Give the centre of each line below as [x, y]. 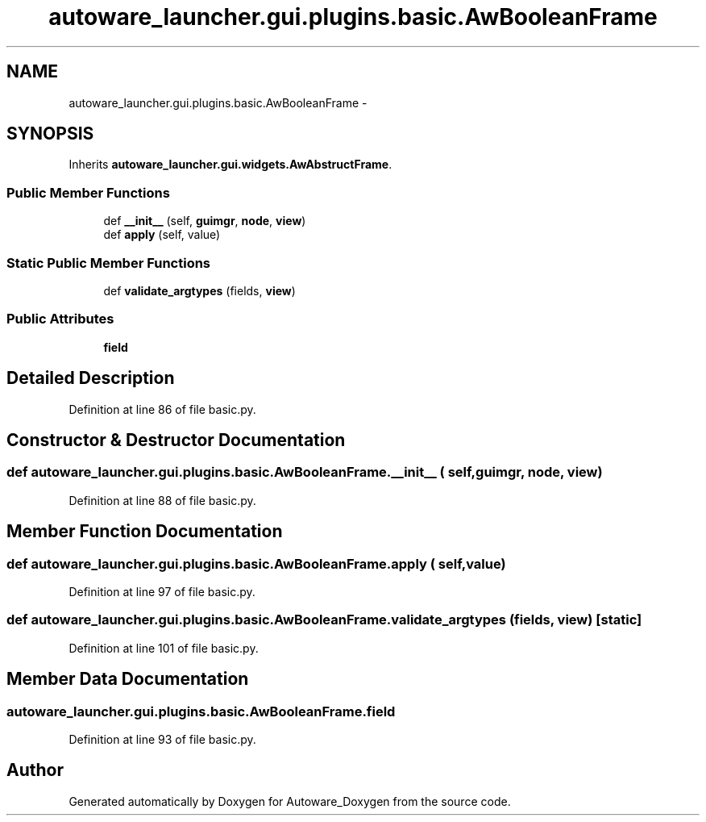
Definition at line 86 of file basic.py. [162, 409]
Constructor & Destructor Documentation [176, 440]
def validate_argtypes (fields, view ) [199, 290]
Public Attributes [60, 319]
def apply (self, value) [162, 235]
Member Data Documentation [128, 679]
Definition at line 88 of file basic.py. [162, 500]
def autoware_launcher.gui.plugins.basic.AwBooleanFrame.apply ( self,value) [256, 563]
